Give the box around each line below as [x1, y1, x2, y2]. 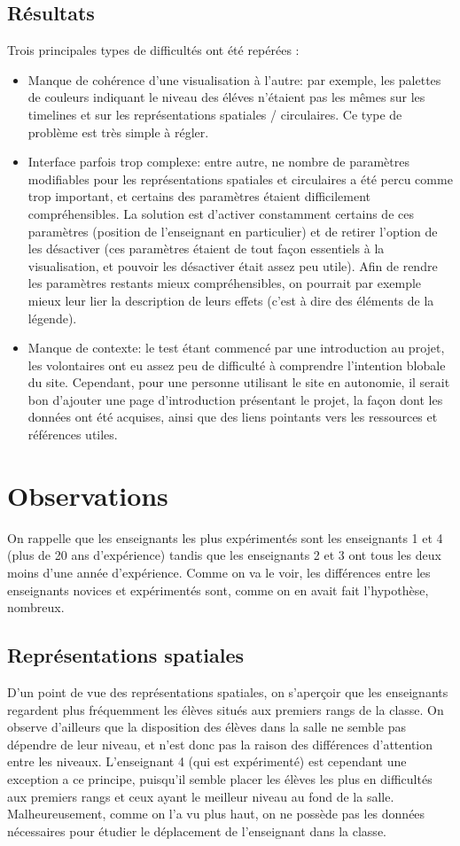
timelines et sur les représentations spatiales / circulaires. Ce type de [27, 105, 402, 123]
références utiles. [27, 425, 118, 444]
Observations [7, 477, 168, 513]
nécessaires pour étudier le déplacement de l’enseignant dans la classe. [7, 821, 386, 840]
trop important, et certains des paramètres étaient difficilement [27, 187, 370, 206]
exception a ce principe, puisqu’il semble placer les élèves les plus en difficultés [7, 769, 433, 788]
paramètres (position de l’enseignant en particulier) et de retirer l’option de [27, 221, 438, 240]
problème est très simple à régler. [27, 122, 209, 141]
